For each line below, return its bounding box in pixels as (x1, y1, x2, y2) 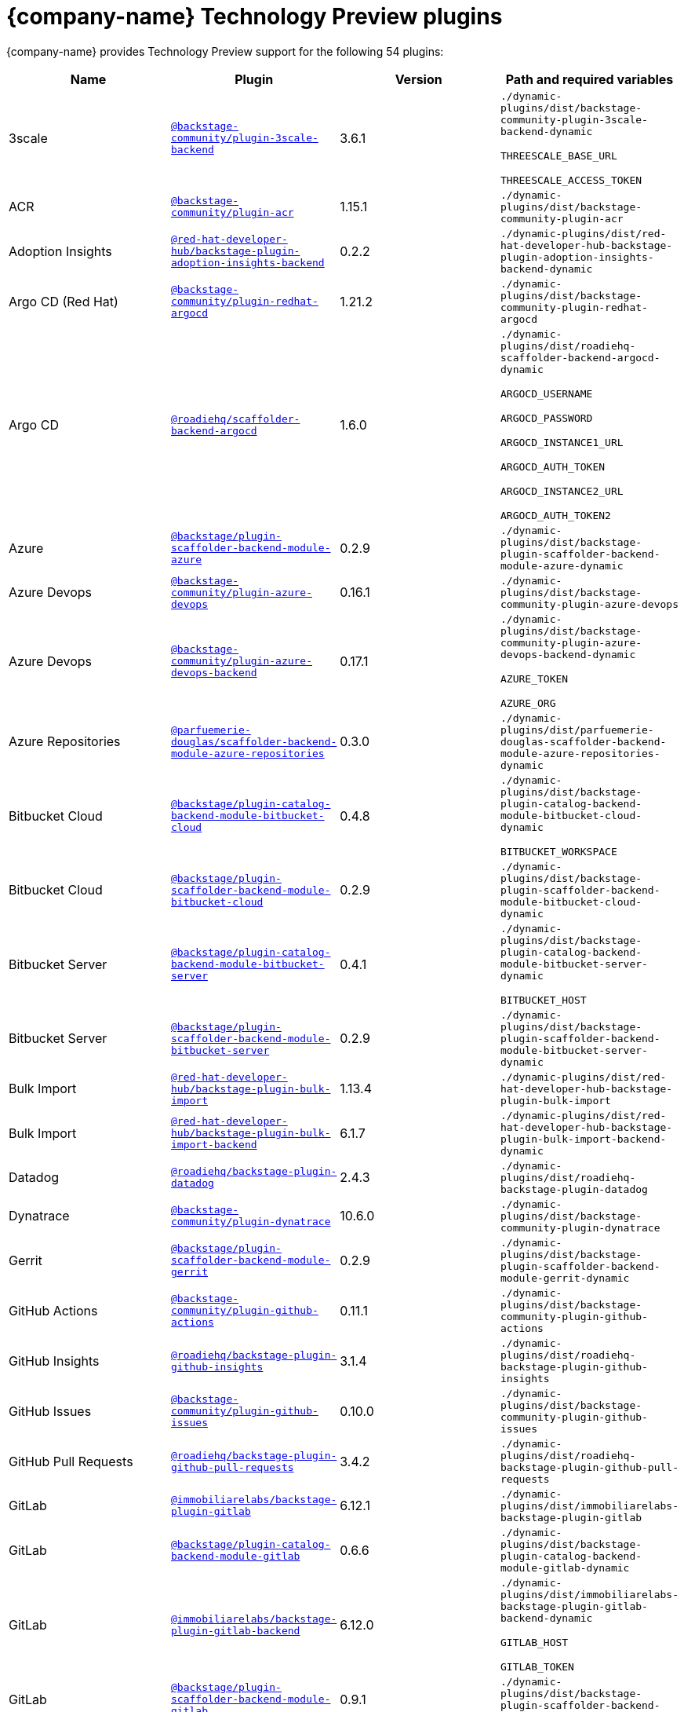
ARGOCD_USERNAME (500, 387, 593, 400)
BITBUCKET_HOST (500, 993, 587, 1006)
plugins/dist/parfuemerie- (500, 723, 654, 736)
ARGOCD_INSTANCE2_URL (500, 485, 624, 497)
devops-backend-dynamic (500, 648, 636, 660)
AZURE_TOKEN (500, 672, 569, 685)
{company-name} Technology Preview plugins (6, 3, 503, 30)
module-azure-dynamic (500, 559, 624, 572)
